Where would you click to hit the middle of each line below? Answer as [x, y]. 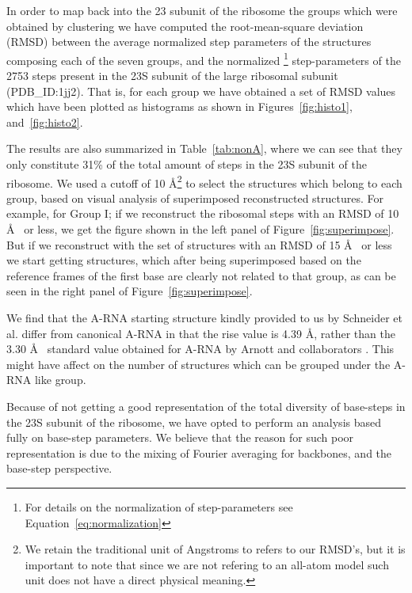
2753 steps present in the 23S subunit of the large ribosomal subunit [172, 76]
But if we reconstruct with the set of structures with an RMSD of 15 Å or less [199, 244]
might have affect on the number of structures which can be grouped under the [198, 364]
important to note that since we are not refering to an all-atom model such [207, 564]
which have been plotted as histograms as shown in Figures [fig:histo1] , [179, 106]
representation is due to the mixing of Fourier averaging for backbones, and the [199, 452]
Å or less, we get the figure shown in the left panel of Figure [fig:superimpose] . [200, 229]
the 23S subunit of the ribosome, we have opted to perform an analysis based [194, 422]
